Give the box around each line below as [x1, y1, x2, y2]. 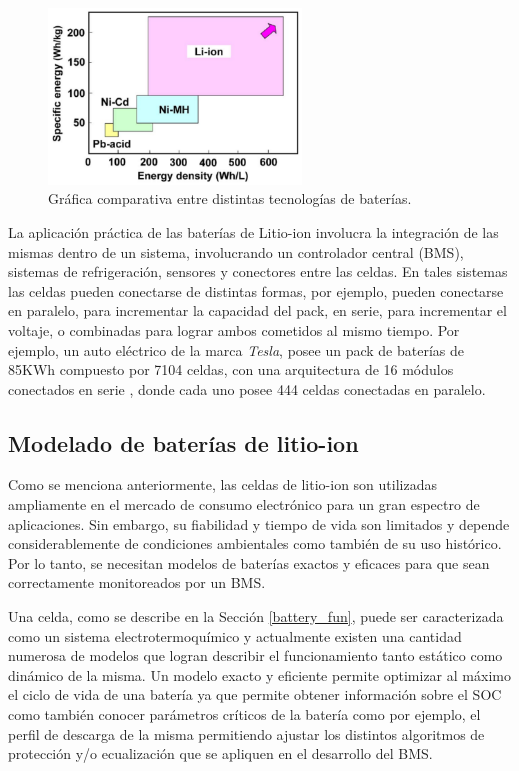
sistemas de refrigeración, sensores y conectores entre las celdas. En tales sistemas [8, 261, 508, 282]
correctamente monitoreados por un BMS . [8, 572, 266, 593]
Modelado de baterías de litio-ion [8, 427, 359, 458]
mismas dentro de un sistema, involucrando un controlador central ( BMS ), [8, 241, 464, 262]
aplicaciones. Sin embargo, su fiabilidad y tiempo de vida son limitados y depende [8, 513, 510, 534]
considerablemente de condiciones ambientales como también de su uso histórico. [8, 533, 502, 554]
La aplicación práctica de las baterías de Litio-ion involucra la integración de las [8, 221, 499, 242]
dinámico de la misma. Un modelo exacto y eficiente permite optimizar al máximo [8, 664, 511, 685]
